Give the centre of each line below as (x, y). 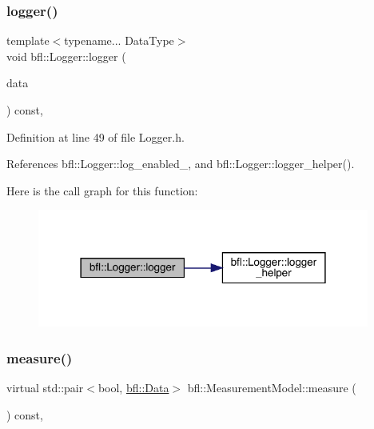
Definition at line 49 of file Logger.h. (95, 136)
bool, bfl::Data (133, 388)
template (28, 40)
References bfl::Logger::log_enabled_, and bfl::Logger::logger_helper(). (181, 164)
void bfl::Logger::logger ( (66, 56)
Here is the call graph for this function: (102, 190)
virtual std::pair (45, 388)
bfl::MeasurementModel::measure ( (272, 388)
